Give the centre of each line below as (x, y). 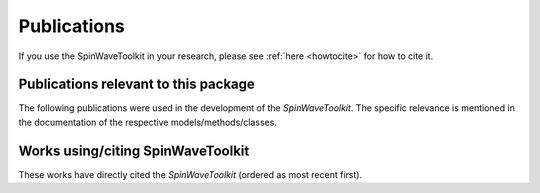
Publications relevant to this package (136, 84)
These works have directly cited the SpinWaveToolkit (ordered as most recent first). (190, 174)
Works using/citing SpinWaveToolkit (134, 150)
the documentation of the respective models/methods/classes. (147, 122)
